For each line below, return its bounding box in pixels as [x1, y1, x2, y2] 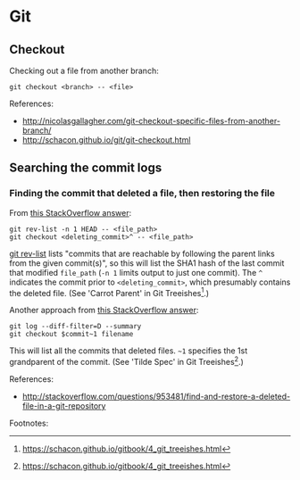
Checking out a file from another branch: [9, 65, 159, 76]
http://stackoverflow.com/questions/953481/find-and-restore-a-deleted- [21, 391, 291, 401]
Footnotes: [9, 418, 49, 428]
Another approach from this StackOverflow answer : [9, 305, 199, 316]
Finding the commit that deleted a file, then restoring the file [9, 187, 275, 200]
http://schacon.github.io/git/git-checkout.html [21, 135, 191, 145]
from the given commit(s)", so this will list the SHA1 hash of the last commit [9, 257, 285, 269]
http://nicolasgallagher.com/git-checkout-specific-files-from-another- [21, 116, 281, 126]
